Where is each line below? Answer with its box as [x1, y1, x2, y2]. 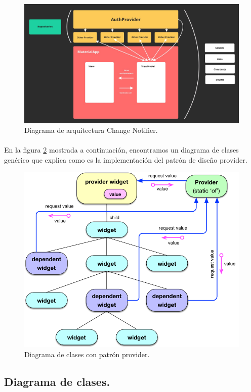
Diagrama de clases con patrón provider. [24, 349, 150, 359]
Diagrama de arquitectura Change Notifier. [24, 125, 158, 135]
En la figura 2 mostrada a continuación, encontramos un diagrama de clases [4, 144, 239, 155]
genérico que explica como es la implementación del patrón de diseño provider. [4, 154, 247, 165]
